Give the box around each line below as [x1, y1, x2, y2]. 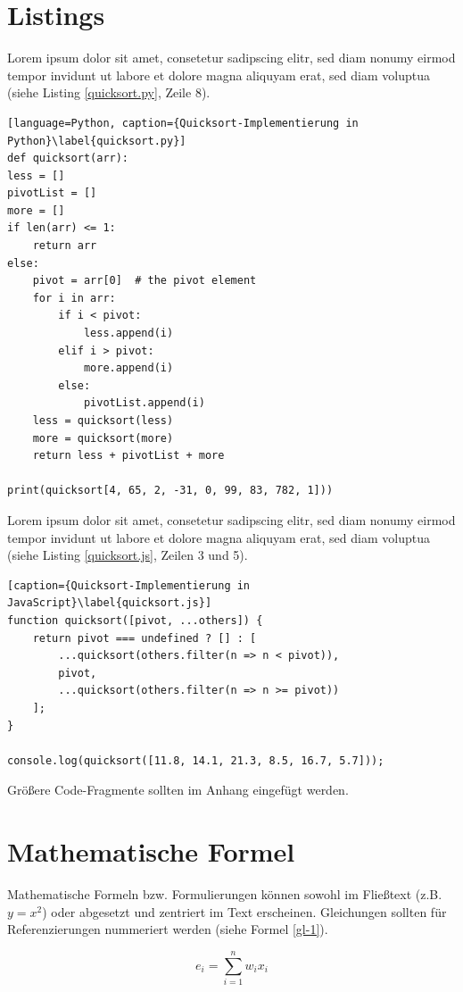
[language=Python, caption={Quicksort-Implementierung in [7, 116, 359, 129]
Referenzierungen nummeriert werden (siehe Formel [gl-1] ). [7, 920, 328, 938]
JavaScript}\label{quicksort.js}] [7, 596, 212, 610]
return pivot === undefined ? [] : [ [32, 631, 257, 645]
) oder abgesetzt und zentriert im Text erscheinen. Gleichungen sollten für [42, 902, 447, 921]
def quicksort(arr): [7, 152, 129, 165]
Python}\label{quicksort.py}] [7, 134, 186, 147]
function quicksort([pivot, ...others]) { [7, 613, 263, 627]
